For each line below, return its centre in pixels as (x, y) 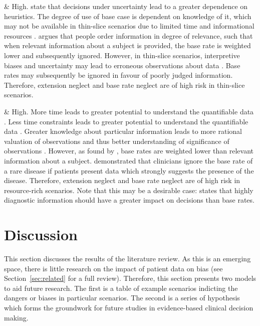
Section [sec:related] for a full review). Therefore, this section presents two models (130, 278)
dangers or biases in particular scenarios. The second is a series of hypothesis (122, 298)
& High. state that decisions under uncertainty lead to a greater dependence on (126, 6)
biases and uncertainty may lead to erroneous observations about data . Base (122, 65)
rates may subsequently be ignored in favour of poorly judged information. (118, 75)
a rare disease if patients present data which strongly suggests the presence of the (129, 170)
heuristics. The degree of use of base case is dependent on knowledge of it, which (128, 16)
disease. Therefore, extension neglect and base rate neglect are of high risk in (122, 180)
